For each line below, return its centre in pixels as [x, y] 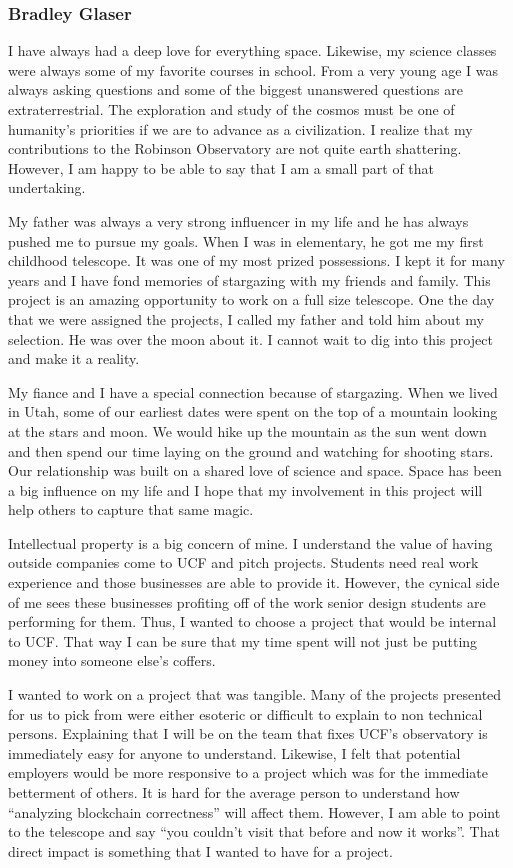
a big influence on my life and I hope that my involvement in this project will [245, 489]
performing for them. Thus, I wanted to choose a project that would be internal [252, 621]
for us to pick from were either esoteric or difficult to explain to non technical [245, 713]
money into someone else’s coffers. [112, 660]
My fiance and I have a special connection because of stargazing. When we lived [253, 391]
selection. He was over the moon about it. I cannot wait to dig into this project [250, 338]
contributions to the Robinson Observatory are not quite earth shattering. [235, 148]
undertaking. [47, 187]
